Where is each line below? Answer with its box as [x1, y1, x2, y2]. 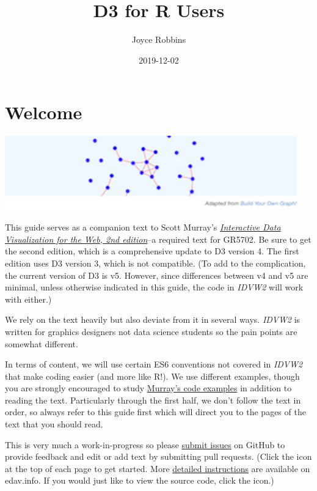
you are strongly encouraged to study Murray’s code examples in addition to [5, 382, 292, 394]
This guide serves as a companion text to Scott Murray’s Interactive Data [5, 221, 281, 234]
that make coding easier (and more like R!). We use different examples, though [5, 369, 300, 382]
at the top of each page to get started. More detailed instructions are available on [5, 462, 310, 474]
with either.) [5, 292, 52, 305]
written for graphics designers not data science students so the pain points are [5, 325, 297, 338]
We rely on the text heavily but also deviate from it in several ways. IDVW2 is [5, 313, 301, 326]
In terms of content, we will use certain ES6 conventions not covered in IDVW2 [5, 358, 303, 371]
